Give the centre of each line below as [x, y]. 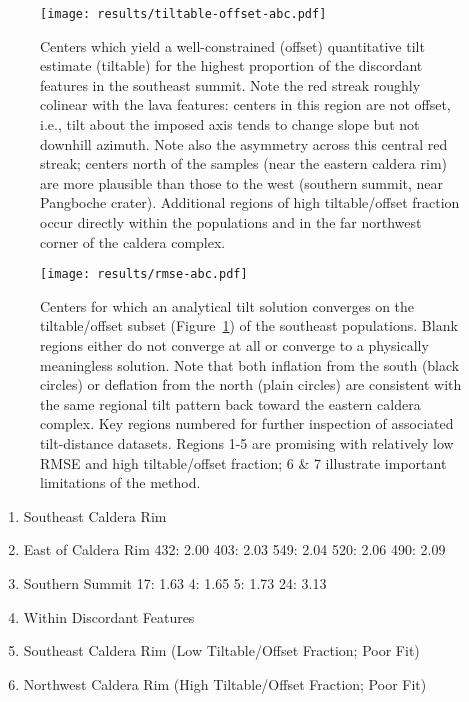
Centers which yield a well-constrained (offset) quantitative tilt [232, 45]
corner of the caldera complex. [133, 241]
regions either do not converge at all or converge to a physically [234, 345]
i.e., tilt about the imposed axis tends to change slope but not [230, 124]
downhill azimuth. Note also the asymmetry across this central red [244, 143]
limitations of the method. [120, 482]
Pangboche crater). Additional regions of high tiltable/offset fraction [250, 202]
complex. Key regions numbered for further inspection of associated [247, 423]
